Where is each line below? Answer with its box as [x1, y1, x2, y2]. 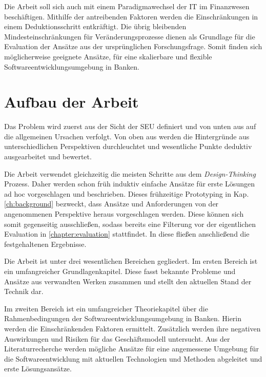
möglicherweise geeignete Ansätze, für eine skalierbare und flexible [4, 51, 212, 61]
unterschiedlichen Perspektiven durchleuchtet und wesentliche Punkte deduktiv [4, 141, 252, 152]
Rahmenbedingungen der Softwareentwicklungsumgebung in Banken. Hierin [4, 313, 242, 324]
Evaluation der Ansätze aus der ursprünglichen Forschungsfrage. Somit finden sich [4, 41, 262, 52]
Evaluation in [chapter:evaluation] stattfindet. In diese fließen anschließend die [4, 228, 250, 239]
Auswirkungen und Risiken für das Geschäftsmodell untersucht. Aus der [4, 333, 230, 344]
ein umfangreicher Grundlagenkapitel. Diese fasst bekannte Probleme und [4, 266, 236, 276]
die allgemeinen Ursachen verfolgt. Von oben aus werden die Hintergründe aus [4, 131, 250, 141]
